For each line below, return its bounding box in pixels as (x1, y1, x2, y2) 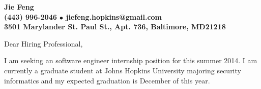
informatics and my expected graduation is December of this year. (4, 75, 210, 85)
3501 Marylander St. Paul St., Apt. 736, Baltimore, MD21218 (4, 21, 226, 32)
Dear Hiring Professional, (4, 38, 83, 49)
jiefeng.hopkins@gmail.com (66, 11, 162, 22)
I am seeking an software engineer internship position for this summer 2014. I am (4, 55, 257, 66)
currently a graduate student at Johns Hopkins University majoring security (4, 65, 241, 75)
